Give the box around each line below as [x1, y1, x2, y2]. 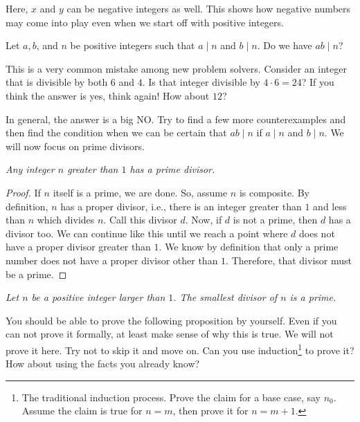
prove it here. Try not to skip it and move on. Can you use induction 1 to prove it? [6, 340, 354, 357]
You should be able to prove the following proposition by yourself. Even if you [6, 313, 337, 327]
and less [313, 199, 347, 213]
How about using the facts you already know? [6, 356, 200, 371]
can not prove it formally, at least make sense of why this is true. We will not [6, 327, 334, 341]
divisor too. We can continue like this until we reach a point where [6, 226, 288, 240]
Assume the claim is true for [21, 403, 143, 418]
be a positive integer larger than [31, 290, 165, 304]
